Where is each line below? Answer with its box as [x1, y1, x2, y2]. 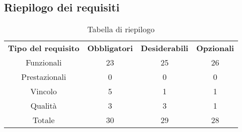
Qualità [30, 100, 57, 112]
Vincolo [30, 85, 57, 97]
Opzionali [196, 42, 234, 54]
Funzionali [25, 57, 62, 68]
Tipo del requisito [8, 42, 80, 54]
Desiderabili [141, 42, 188, 54]
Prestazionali [21, 71, 66, 83]
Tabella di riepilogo [87, 23, 155, 35]
